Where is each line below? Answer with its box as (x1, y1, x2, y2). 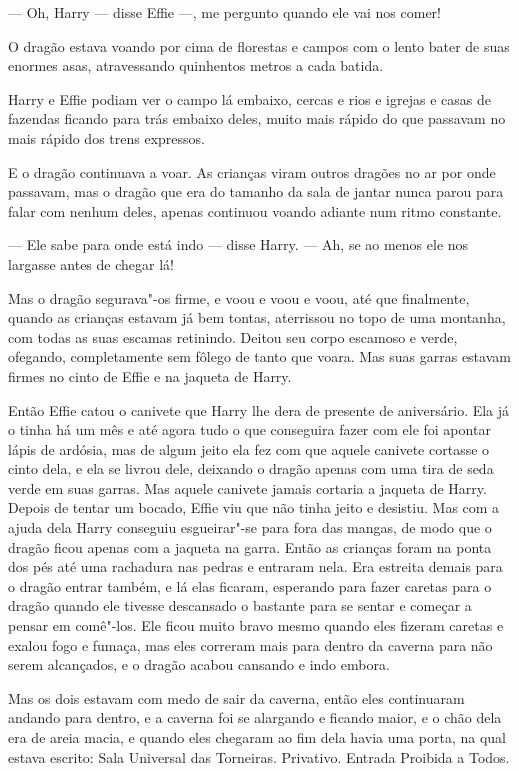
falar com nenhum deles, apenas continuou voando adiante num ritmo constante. (8, 200, 502, 221)
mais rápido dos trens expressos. (8, 127, 205, 148)
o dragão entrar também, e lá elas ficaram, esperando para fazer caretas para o (8, 575, 492, 596)
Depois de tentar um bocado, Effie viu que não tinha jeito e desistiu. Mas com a (8, 497, 500, 518)
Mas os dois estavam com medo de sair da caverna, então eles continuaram (8, 687, 465, 708)
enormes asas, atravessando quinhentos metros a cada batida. (8, 55, 384, 76)
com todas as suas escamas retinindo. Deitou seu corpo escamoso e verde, (8, 326, 458, 347)
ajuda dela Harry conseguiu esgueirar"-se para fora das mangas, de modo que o (8, 517, 492, 538)
